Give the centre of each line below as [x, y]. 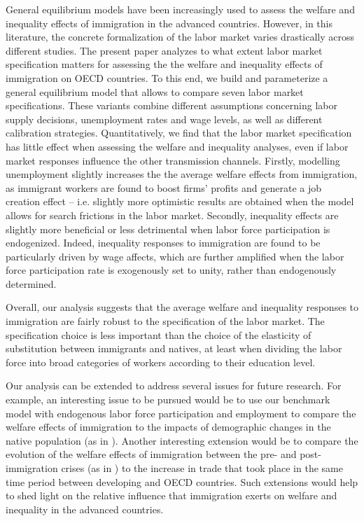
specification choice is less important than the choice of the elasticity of [159, 334]
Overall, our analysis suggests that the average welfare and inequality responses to [182, 307]
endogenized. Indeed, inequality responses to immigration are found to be [163, 243]
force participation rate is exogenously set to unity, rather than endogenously [171, 270]
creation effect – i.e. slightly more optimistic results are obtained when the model [180, 201]
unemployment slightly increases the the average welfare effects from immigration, [182, 174]
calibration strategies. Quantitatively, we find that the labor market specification [179, 133]
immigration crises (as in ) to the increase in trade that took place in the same [174, 468]
